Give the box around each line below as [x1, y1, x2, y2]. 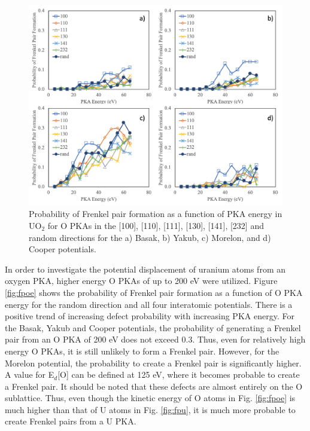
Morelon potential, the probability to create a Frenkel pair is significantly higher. [5, 356, 302, 369]
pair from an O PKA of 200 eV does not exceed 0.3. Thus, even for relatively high [5, 333, 306, 346]
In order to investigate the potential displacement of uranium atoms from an [5, 262, 285, 275]
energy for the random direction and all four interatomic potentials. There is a [5, 298, 293, 310]
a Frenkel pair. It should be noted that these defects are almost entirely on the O [5, 380, 303, 392]
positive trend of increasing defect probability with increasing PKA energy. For [5, 310, 294, 322]
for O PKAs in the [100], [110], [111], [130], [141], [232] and [47, 219, 264, 231]
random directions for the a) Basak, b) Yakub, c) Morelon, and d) [29, 231, 271, 243]
